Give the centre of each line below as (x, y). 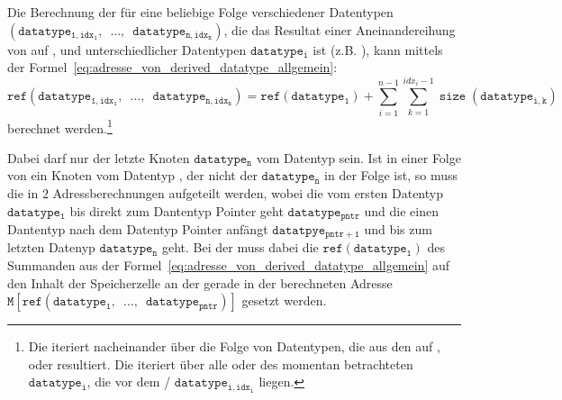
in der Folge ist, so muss (391, 175)
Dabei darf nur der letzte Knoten (99, 157)
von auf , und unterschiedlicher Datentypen (127, 49)
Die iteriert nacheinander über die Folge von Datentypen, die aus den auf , (234, 346)
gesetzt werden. (284, 300)
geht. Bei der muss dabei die (240, 247)
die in (23, 192)
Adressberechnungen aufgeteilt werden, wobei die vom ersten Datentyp (248, 192)
